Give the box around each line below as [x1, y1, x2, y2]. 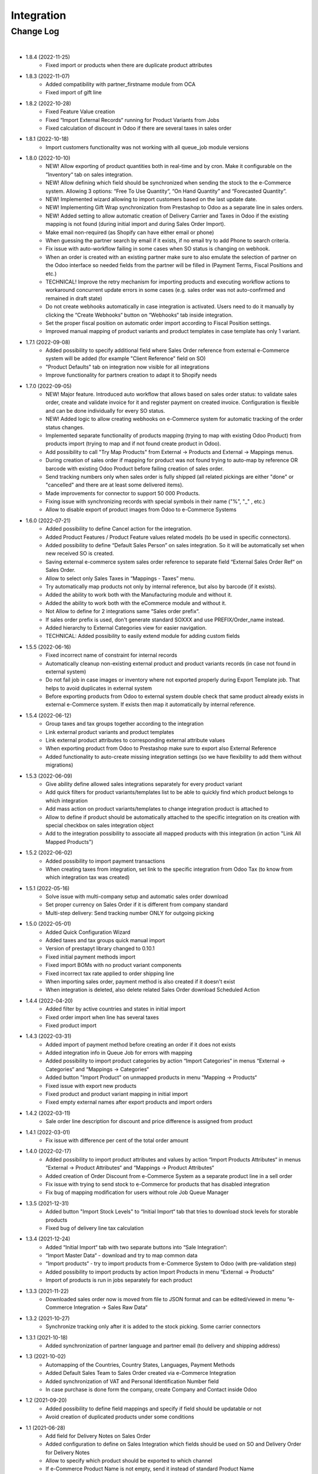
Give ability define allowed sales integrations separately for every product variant [45, 780, 243, 787]
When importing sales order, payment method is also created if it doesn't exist [45, 978, 236, 985]
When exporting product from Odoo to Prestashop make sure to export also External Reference [45, 745, 277, 752]
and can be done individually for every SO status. [45, 407, 165, 414]
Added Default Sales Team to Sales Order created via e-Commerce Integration [45, 1370, 236, 1377]
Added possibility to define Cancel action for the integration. [45, 525, 192, 532]
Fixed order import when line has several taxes [45, 1014, 159, 1021]
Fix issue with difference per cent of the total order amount [45, 1137, 188, 1144]
